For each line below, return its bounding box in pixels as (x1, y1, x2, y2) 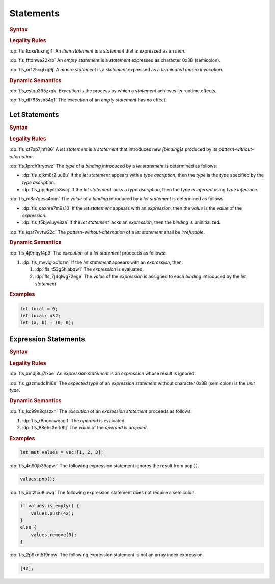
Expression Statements (9, 335, 85, 343)
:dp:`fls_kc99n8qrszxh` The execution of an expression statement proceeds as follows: (9, 408, 192, 414)
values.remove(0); (31, 531, 77, 538)
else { (20, 524, 37, 530)
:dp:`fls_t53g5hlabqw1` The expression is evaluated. (35, 266, 144, 272)
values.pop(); (20, 476, 56, 482)
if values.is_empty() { (20, 503, 80, 509)
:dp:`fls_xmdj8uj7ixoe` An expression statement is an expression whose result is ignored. (9, 370, 196, 377)
